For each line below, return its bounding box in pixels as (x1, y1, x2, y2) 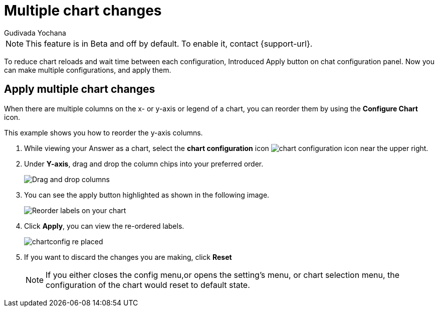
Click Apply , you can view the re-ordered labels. (24, 221, 184, 230)
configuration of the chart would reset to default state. (46, 279, 250, 290)
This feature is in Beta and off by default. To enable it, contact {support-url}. (26, 38, 313, 49)
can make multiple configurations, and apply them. (4, 65, 171, 74)
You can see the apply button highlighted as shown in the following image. (24, 190, 270, 199)
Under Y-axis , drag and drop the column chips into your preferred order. (24, 159, 264, 168)
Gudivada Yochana (4, 28, 66, 37)
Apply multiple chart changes (4, 83, 155, 96)
